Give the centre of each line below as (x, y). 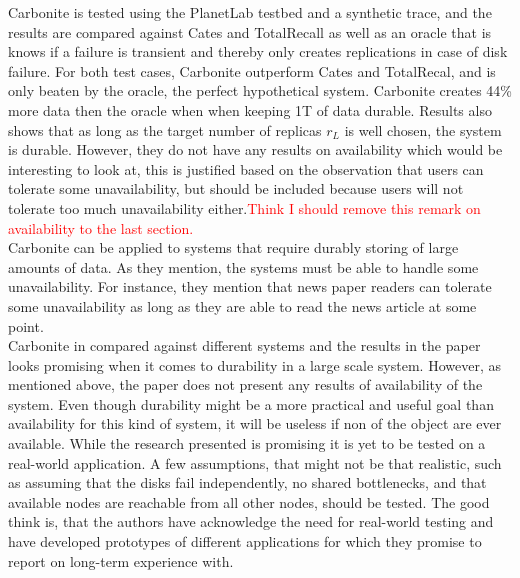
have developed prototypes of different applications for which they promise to (245, 541)
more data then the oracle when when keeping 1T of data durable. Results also (250, 109)
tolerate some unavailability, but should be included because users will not (236, 188)
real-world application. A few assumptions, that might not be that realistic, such (255, 462)
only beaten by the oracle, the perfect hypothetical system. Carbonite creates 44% (260, 90)
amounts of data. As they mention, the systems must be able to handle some (243, 266)
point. (26, 325)
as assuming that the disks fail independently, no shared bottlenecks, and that (247, 482)
